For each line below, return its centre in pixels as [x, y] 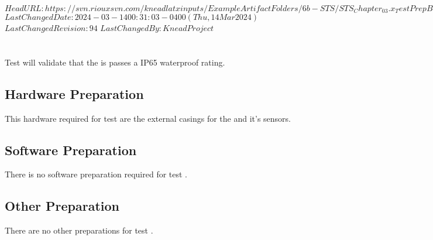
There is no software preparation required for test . [96, 174]
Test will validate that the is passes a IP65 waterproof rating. [115, 62]
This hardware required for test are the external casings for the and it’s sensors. [148, 118]
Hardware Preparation [74, 93]
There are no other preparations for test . [79, 230]
